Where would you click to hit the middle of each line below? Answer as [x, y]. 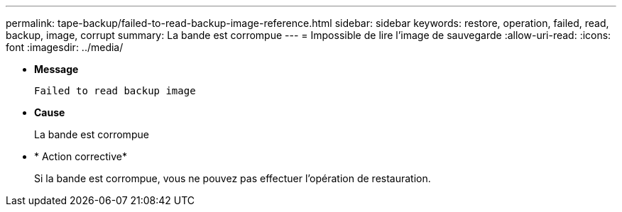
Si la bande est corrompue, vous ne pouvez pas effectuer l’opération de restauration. [233, 178]
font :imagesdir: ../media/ [65, 47]
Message [56, 69]
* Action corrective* [81, 156]
